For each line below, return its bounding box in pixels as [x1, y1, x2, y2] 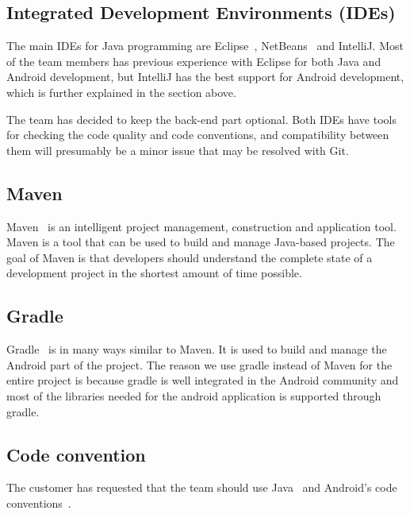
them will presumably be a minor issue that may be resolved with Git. [6, 141, 349, 158]
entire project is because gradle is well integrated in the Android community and [6, 372, 399, 388]
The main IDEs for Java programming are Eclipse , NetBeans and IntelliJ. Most [6, 37, 404, 54]
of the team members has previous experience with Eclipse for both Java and [6, 52, 381, 69]
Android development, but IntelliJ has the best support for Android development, [6, 68, 404, 85]
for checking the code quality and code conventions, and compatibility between [6, 126, 389, 143]
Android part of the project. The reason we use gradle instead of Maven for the [6, 356, 393, 373]
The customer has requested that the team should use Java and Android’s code [6, 479, 397, 496]
